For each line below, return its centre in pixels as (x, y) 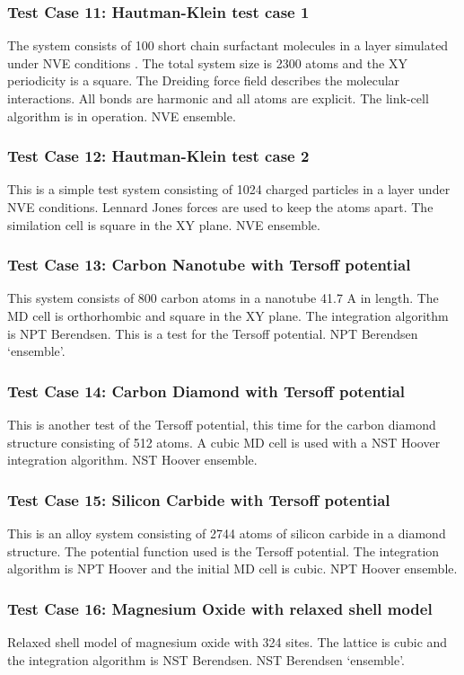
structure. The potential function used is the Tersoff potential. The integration (223, 551)
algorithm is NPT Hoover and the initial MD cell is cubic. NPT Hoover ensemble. (232, 568)
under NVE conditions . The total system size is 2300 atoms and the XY (207, 62)
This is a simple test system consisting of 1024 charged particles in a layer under (229, 189)
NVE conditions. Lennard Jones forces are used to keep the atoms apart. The (220, 207)
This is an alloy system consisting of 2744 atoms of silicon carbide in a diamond (227, 533)
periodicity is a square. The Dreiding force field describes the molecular (204, 80)
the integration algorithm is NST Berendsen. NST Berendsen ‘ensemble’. (206, 659)
